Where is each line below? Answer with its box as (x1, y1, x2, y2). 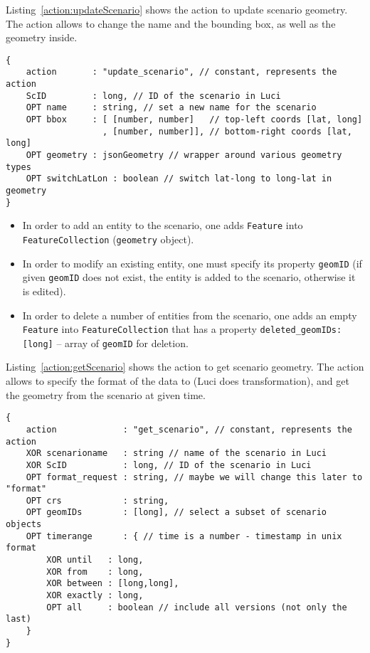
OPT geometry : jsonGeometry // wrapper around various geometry (26, 150, 342, 161)
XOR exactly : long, (46, 590, 144, 601)
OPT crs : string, (26, 495, 169, 506)
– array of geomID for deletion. (56, 335, 189, 350)
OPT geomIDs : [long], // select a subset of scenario (26, 507, 327, 518)
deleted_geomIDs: (260, 325, 342, 336)
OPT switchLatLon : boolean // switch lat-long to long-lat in (26, 174, 332, 184)
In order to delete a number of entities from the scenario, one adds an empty (22, 307, 357, 322)
